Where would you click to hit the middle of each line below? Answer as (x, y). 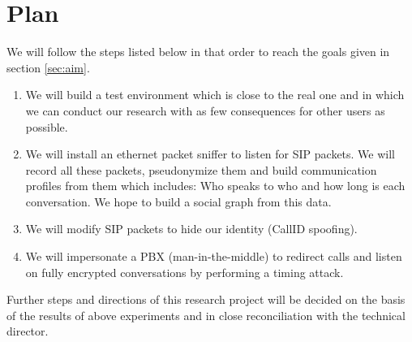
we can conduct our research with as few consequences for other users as (205, 110)
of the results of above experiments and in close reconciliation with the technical (206, 315)
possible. (47, 126)
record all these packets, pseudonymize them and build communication (201, 169)
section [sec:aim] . (48, 67)
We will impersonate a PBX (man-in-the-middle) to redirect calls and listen (214, 256)
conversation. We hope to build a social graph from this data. (178, 201)
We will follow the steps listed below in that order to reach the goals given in (198, 52)
